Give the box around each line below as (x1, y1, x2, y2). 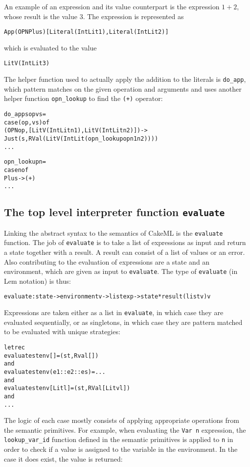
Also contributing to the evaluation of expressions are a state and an (4, 256, 210, 267)
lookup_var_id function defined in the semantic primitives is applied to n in (4, 434, 233, 444)
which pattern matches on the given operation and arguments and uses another (4, 83, 242, 94)
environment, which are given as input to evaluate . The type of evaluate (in (4, 266, 238, 276)
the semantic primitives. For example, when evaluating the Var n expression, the (4, 424, 246, 435)
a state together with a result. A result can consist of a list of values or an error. (4, 247, 245, 257)
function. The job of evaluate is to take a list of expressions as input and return (4, 237, 246, 247)
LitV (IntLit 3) (4, 60, 50, 67)
